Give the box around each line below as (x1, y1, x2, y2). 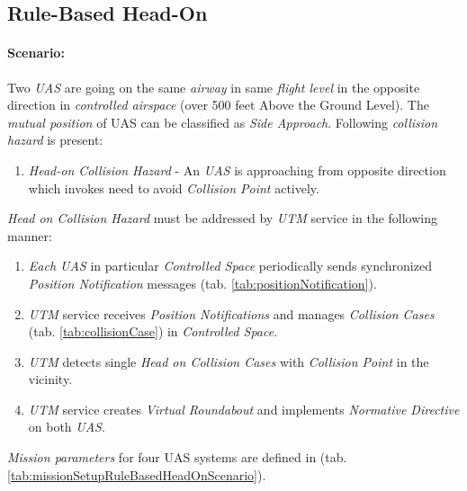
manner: (7, 226, 52, 245)
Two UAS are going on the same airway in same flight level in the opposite (7, 77, 420, 96)
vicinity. (28, 370, 73, 388)
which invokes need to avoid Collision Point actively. (28, 178, 319, 197)
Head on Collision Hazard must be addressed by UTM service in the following (7, 209, 438, 228)
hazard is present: (7, 130, 103, 149)
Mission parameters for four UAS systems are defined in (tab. (7, 448, 347, 467)
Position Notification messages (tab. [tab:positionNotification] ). (28, 273, 377, 292)
